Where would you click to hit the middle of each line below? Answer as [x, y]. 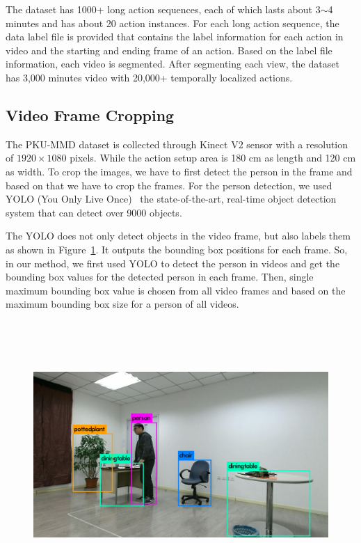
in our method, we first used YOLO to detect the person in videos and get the [173, 263]
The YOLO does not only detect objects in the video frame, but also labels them [178, 236]
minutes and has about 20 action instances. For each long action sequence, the [173, 23]
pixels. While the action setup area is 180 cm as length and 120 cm [213, 158]
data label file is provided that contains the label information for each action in [175, 37]
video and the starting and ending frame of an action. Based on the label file [169, 50]
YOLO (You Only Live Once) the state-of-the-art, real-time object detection [171, 199]
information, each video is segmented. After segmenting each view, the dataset [173, 64]
